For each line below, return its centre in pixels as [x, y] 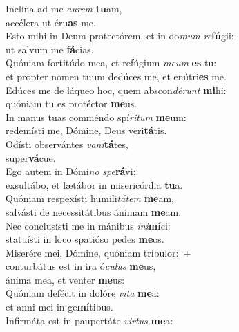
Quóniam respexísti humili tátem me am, [90, 198]
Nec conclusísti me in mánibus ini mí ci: [88, 225]
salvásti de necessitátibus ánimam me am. [94, 211]
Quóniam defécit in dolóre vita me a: [83, 293]
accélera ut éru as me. [51, 22]
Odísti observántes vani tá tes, [67, 144]
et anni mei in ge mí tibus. [59, 307]
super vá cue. [31, 157]
